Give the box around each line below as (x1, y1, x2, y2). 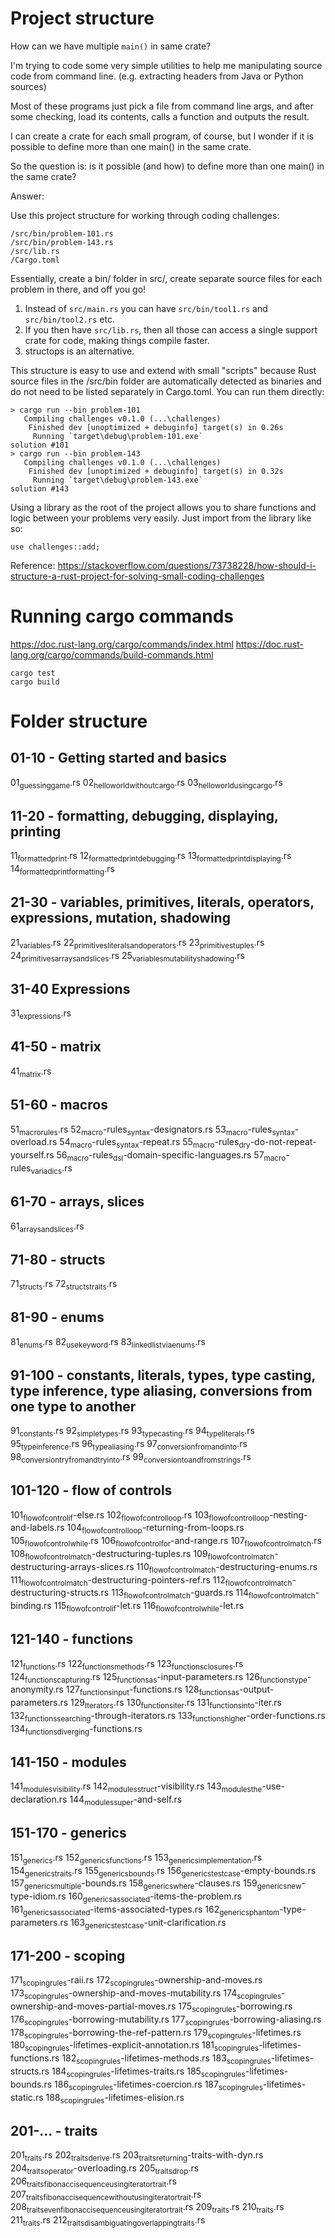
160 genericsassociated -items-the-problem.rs (68, 1890, 243, 1904)
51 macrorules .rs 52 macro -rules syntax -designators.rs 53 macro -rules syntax (10, 1123, 295, 1137)
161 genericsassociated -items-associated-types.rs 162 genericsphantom (10, 1903, 280, 1917)
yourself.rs (10, 1149, 55, 1161)
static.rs (10, 2091, 44, 2103)
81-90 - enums (10, 1309, 105, 1326)
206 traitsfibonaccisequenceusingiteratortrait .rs (10, 2175, 177, 2189)
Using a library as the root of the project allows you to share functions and (10, 501, 317, 513)
